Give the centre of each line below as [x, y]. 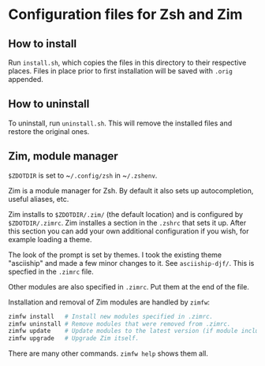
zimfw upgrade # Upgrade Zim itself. [74, 338]
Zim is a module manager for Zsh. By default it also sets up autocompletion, [131, 190]
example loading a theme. [50, 239]
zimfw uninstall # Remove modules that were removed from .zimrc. [119, 324]
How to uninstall [49, 104]
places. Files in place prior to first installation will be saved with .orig [120, 71]
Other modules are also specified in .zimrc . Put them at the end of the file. [129, 286]
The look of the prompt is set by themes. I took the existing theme [115, 255]
